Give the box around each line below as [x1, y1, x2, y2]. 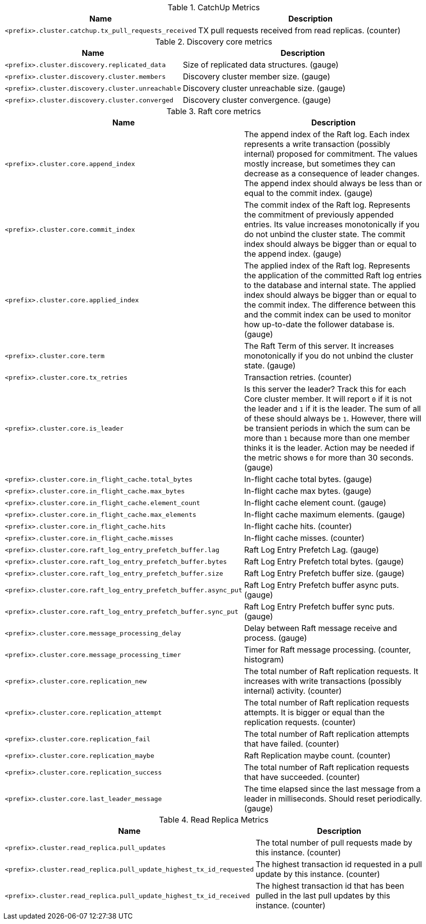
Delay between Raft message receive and [244, 623, 397, 633]
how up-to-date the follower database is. [244, 319, 395, 329]
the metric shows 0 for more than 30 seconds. [244, 453, 414, 462]
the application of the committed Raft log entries [244, 270, 422, 280]
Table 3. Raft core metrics [166, 106, 261, 116]
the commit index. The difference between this [244, 300, 416, 310]
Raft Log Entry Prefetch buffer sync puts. [244, 602, 395, 611]
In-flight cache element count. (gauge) [244, 498, 386, 508]
